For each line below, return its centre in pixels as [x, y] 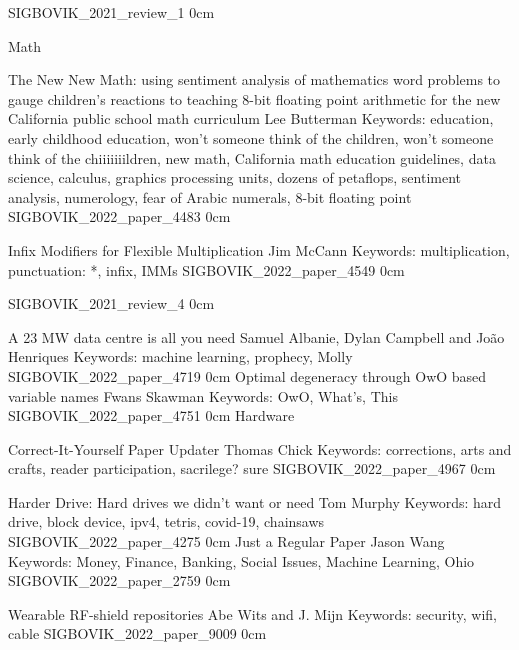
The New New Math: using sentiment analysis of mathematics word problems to [254, 79]
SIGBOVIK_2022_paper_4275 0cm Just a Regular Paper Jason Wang [226, 541]
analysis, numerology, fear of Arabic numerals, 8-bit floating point [210, 196]
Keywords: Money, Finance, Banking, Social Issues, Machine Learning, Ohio [241, 560]
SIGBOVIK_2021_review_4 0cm [111, 303]
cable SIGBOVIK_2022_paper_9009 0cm [137, 633]
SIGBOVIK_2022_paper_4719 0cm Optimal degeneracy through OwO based [247, 375]
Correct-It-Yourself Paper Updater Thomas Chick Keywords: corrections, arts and [260, 448]
